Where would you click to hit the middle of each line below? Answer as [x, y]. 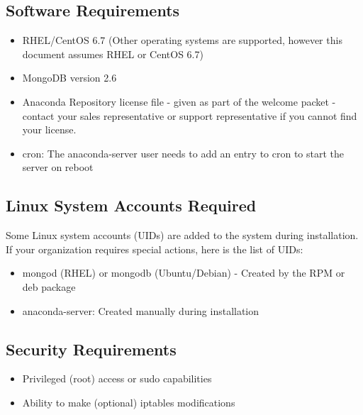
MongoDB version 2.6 [69, 78]
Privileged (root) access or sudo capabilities [117, 378]
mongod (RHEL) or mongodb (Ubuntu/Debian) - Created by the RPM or [184, 273]
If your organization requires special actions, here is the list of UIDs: [155, 249]
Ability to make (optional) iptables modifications [129, 402]
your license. [49, 129]
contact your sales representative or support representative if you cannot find [190, 115]
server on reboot [58, 167]
